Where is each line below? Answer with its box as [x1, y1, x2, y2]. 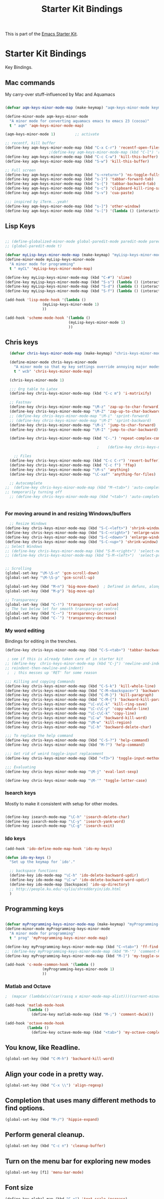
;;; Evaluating [5, 764, 36, 770]
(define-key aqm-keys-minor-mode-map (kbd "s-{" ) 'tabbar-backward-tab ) [5, 181, 156, 186]
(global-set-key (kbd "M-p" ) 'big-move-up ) [5, 588, 95, 594]
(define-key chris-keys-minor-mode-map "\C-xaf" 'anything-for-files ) [9, 472, 156, 477]
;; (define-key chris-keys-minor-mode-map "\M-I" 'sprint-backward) [9, 418, 152, 423]
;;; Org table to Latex [9, 386, 58, 392]
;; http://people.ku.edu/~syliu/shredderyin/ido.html [9, 887, 121, 891]
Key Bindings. [5, 65, 33, 70]
